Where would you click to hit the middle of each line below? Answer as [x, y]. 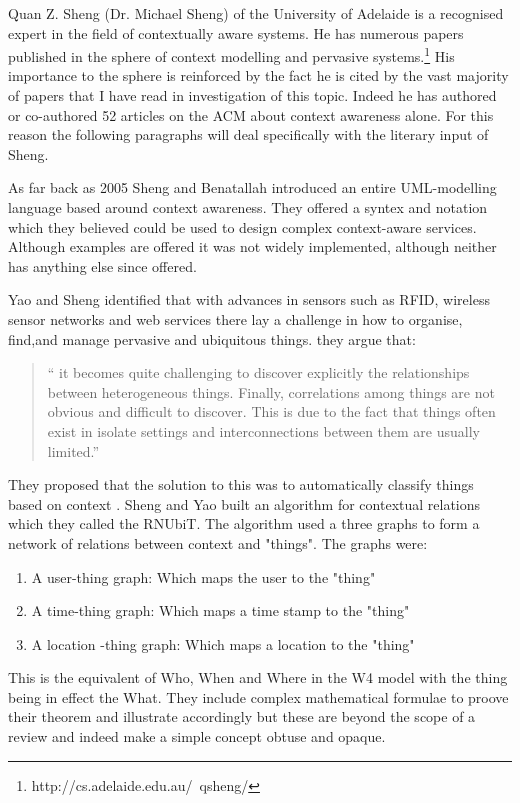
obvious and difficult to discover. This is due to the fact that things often [271, 411]
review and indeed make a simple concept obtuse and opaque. [197, 736]
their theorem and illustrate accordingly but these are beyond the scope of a [242, 716]
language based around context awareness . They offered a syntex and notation [248, 207]
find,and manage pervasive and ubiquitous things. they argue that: [212, 338]
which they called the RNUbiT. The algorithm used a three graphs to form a [244, 523]
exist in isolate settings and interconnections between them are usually [263, 430]
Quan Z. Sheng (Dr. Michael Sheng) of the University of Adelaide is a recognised [256, 13]
